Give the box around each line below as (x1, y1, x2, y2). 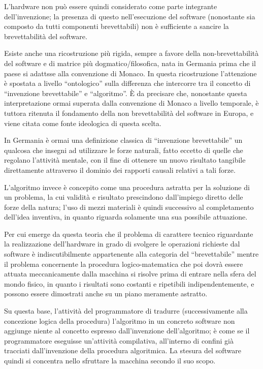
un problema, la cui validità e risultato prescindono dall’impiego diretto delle (4, 192, 243, 202)
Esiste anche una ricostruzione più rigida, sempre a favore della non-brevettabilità (4, 48, 259, 58)
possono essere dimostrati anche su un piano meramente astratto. (4, 288, 208, 299)
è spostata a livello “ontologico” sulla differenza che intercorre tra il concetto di (4, 78, 251, 88)
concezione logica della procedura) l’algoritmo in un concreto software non (4, 315, 235, 326)
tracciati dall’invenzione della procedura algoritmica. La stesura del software (4, 345, 241, 356)
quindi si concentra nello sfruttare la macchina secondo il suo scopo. (4, 355, 216, 365)
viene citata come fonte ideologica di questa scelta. (4, 117, 161, 128)
